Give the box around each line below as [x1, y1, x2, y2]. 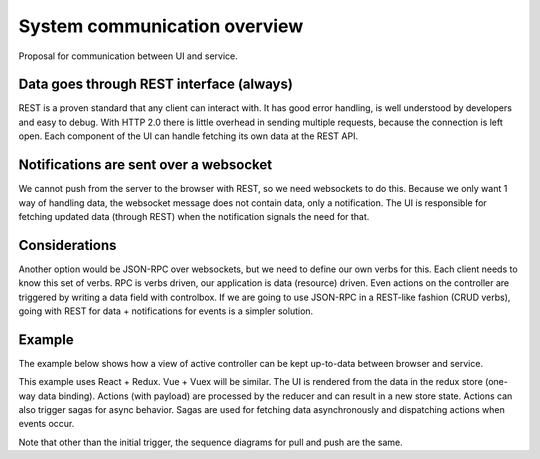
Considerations [18, 236, 117, 254]
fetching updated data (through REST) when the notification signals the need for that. [18, 210, 370, 222]
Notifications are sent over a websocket [18, 156, 273, 174]
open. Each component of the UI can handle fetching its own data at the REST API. [18, 130, 359, 142]
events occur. [18, 418, 75, 430]
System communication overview [18, 15, 304, 37]
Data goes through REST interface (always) [18, 76, 294, 93]
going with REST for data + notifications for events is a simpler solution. [18, 305, 314, 317]
